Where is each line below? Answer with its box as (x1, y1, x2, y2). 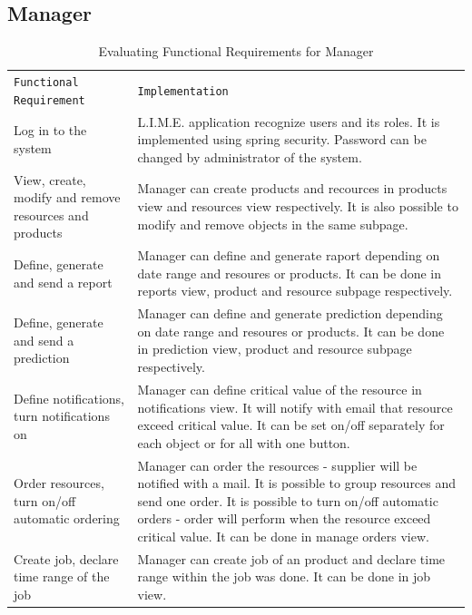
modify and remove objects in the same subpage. (137, 214, 408, 233)
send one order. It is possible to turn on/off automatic (137, 491, 438, 510)
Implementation (137, 84, 229, 98)
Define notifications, (14, 388, 125, 407)
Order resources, (14, 473, 104, 493)
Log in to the (14, 121, 87, 140)
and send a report (14, 272, 113, 291)
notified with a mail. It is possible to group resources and (137, 473, 457, 493)
